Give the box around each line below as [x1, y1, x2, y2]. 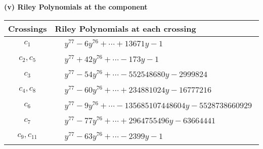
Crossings [8, 22, 47, 34]
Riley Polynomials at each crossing [55, 22, 196, 34]
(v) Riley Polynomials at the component [4, 2, 148, 12]
